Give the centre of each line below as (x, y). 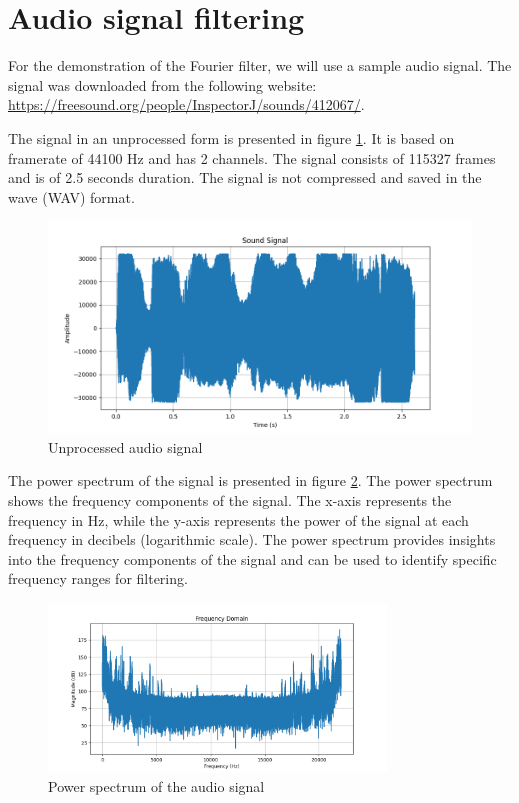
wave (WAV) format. (71, 196)
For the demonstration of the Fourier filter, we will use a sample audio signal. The (260, 65)
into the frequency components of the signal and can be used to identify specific (252, 558)
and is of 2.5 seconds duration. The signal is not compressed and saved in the (245, 177)
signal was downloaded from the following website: (162, 84)
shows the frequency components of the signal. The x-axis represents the (230, 500)
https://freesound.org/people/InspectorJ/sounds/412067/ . (186, 104)
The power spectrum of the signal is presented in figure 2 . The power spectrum (250, 480)
